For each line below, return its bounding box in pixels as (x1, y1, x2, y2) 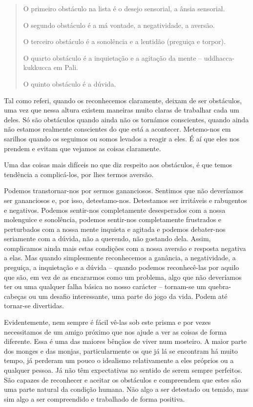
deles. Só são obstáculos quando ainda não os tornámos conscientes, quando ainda (4, 114, 249, 124)
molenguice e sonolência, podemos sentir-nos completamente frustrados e (4, 214, 222, 225)
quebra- (208, 281, 231, 292)
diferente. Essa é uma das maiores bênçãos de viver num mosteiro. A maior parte (4, 336, 247, 346)
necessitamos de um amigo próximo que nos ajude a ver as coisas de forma (4, 326, 227, 337)
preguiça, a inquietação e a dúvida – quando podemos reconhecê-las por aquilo (4, 262, 239, 272)
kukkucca (23, 62, 51, 72)
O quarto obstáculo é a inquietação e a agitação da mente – (23, 52, 202, 63)
